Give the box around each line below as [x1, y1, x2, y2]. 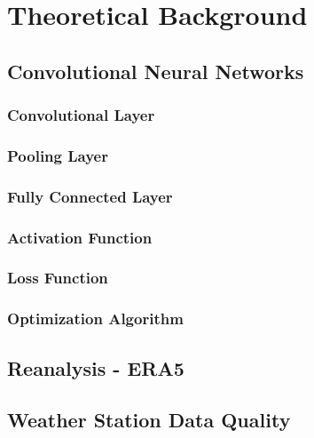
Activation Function [7, 226, 153, 248]
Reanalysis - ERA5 [7, 354, 184, 381]
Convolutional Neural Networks [7, 57, 304, 84]
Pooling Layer [7, 144, 108, 166]
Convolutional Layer [7, 104, 155, 126]
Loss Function [7, 267, 108, 289]
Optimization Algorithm [7, 307, 184, 330]
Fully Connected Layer [7, 185, 173, 207]
